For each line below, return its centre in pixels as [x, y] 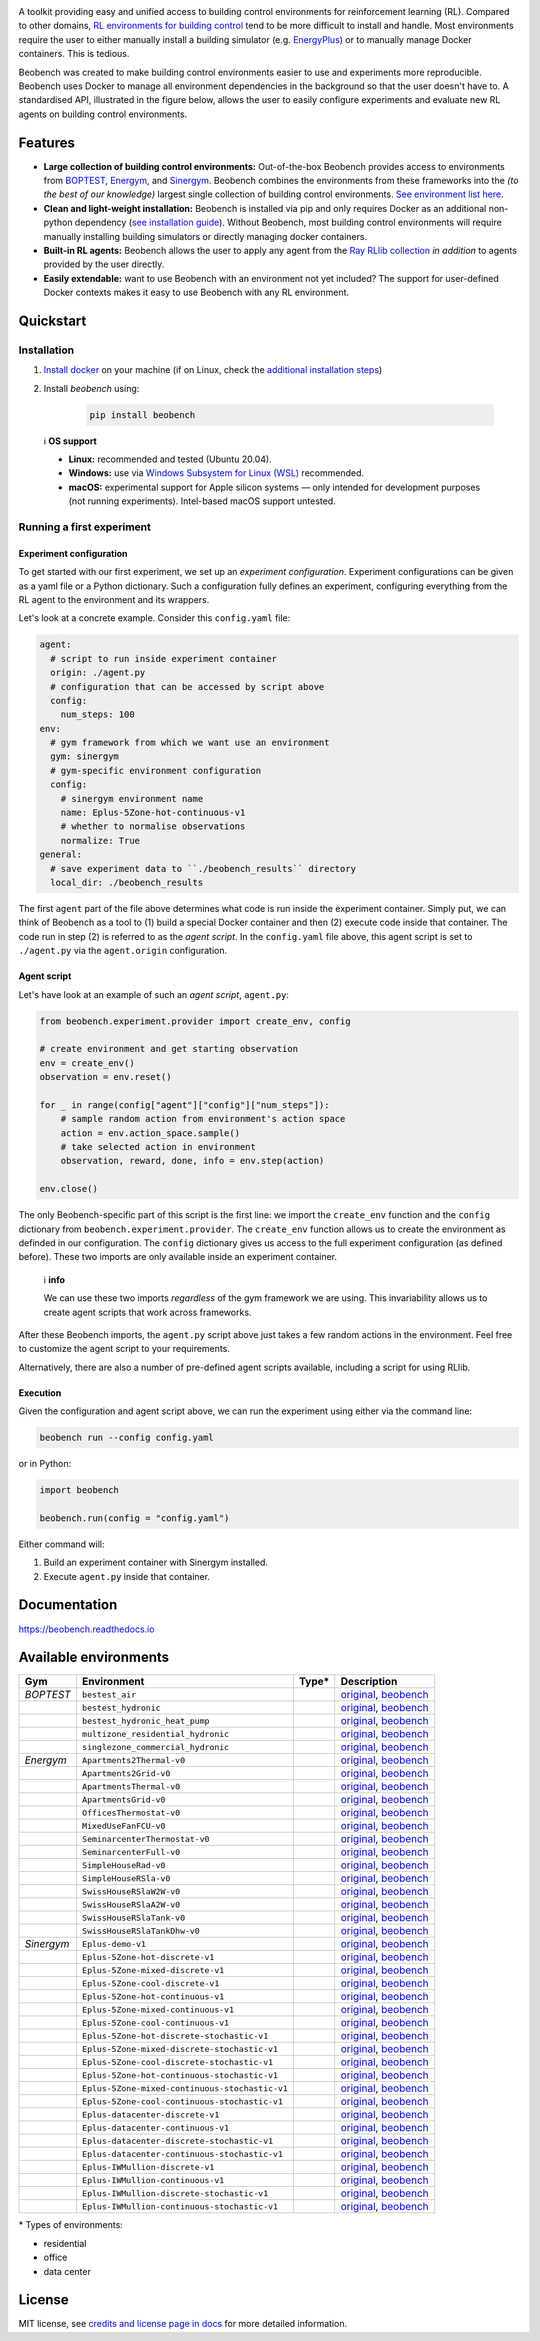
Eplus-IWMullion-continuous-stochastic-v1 [180, 2206]
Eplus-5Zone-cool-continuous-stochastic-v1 [182, 2101]
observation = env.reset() [105, 1077]
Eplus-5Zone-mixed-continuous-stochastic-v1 [185, 2088]
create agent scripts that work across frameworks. [147, 1312]
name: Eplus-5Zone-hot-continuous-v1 [153, 813]
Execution [40, 1392]
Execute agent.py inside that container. [126, 1576]
